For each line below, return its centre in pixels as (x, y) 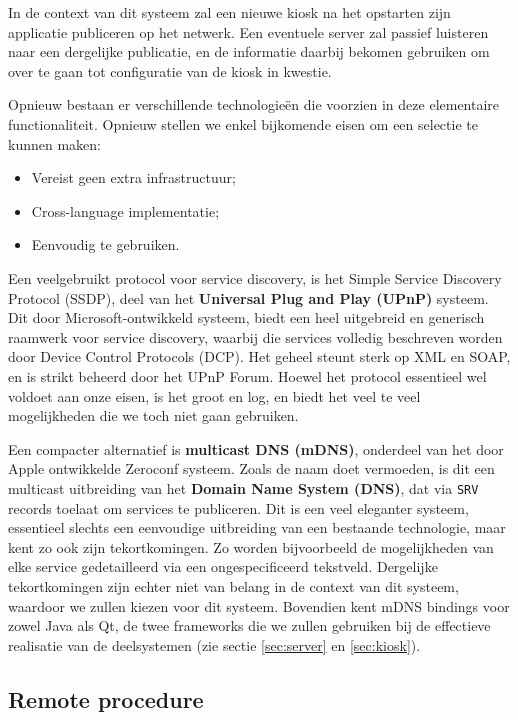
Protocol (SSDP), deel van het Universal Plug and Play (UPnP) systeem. (248, 297)
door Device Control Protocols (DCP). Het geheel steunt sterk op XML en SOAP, (259, 356)
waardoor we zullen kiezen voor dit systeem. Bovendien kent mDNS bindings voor (259, 605)
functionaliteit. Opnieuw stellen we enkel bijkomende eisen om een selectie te (243, 123)
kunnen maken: (54, 143)
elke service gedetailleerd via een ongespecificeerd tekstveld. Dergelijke (223, 566)
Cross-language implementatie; (125, 210)
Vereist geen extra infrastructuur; (133, 177)
